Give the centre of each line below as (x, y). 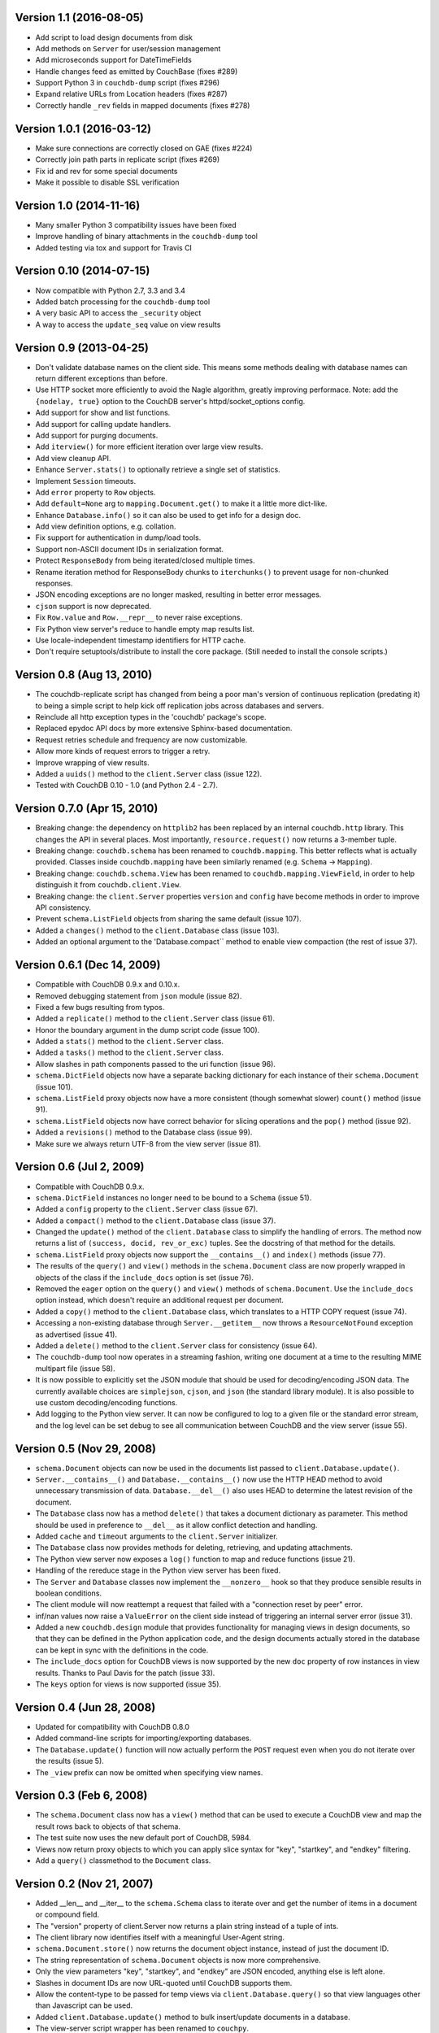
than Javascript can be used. (84, 2005)
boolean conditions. (68, 1593)
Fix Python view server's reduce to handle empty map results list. (145, 629)
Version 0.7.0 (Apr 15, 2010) (87, 809)
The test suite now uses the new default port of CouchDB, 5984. (143, 1838)
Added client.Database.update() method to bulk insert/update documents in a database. (193, 2017)
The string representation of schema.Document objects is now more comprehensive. (178, 1960)
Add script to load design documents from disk (114, 37)
